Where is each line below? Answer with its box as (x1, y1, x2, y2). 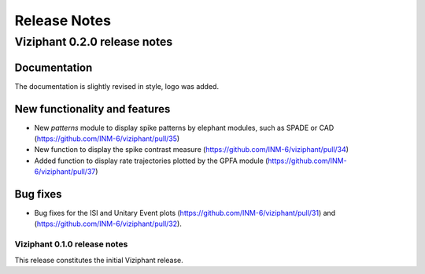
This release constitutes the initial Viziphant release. (14, 255, 184, 265)
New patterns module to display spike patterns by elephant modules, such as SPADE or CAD (34, 123, 334, 132)
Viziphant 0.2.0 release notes (14, 35, 173, 49)
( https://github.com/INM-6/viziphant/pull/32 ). (34, 219, 183, 228)
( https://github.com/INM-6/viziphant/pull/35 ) (34, 134, 180, 143)
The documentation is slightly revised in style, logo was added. (14, 81, 220, 91)
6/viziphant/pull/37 (34, 167, 96, 176)
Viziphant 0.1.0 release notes (14, 239, 128, 250)
